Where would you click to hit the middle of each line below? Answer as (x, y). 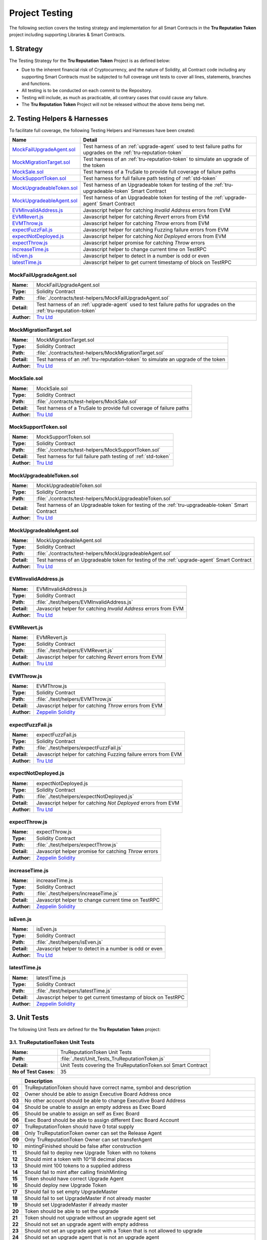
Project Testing (41, 13)
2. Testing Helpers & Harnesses (59, 119)
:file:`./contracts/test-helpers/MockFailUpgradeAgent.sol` (103, 298)
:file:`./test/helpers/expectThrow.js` (77, 845)
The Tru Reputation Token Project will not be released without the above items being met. (113, 105)
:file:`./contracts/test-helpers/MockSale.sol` (87, 401)
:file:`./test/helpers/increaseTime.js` (78, 894)
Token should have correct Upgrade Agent (74, 1179)
